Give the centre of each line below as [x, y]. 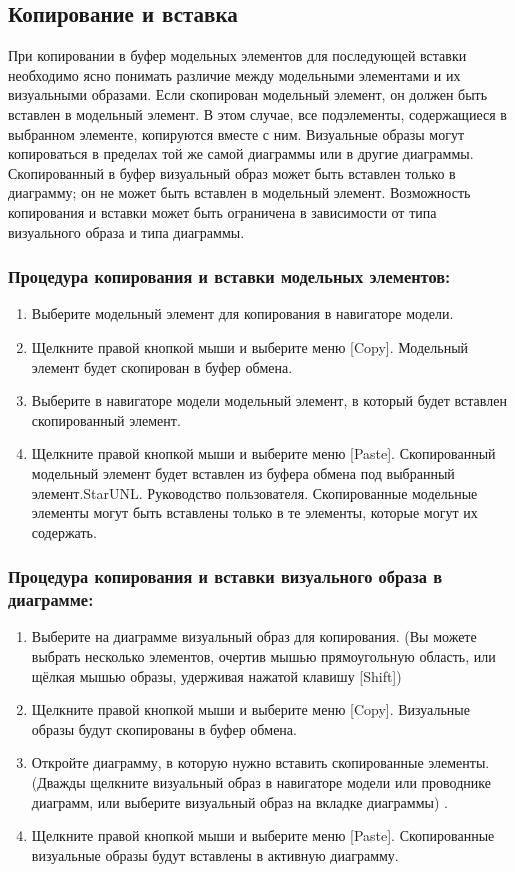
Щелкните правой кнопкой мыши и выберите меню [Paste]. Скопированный [263, 453]
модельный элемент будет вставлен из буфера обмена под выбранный [243, 472]
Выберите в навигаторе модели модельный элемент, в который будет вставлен [269, 400]
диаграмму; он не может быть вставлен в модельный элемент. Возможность [239, 192]
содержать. [64, 531]
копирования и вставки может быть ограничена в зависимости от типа [222, 211]
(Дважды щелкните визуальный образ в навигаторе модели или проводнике [261, 782]
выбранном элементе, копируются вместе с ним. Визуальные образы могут [236, 133]
